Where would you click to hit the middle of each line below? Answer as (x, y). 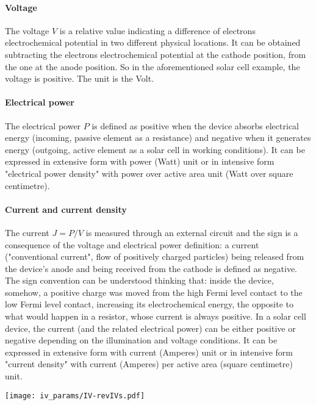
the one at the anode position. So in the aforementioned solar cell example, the (153, 66)
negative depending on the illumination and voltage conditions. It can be (141, 340)
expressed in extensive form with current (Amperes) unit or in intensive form (149, 352)
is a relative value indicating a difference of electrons (157, 30)
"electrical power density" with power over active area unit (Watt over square (149, 173)
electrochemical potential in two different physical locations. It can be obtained (153, 42)
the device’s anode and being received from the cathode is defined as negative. (151, 268)
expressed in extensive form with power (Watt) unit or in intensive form (140, 161)
